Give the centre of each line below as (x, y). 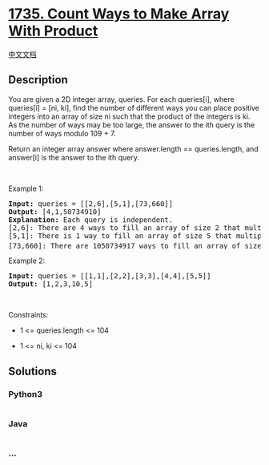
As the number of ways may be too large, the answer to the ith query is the (132, 124)
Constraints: (28, 315)
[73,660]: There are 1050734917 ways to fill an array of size (135, 246)
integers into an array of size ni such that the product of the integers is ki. (129, 116)
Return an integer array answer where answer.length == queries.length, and (133, 148)
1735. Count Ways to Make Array (119, 14)
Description (38, 80)
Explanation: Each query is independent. (91, 220)
